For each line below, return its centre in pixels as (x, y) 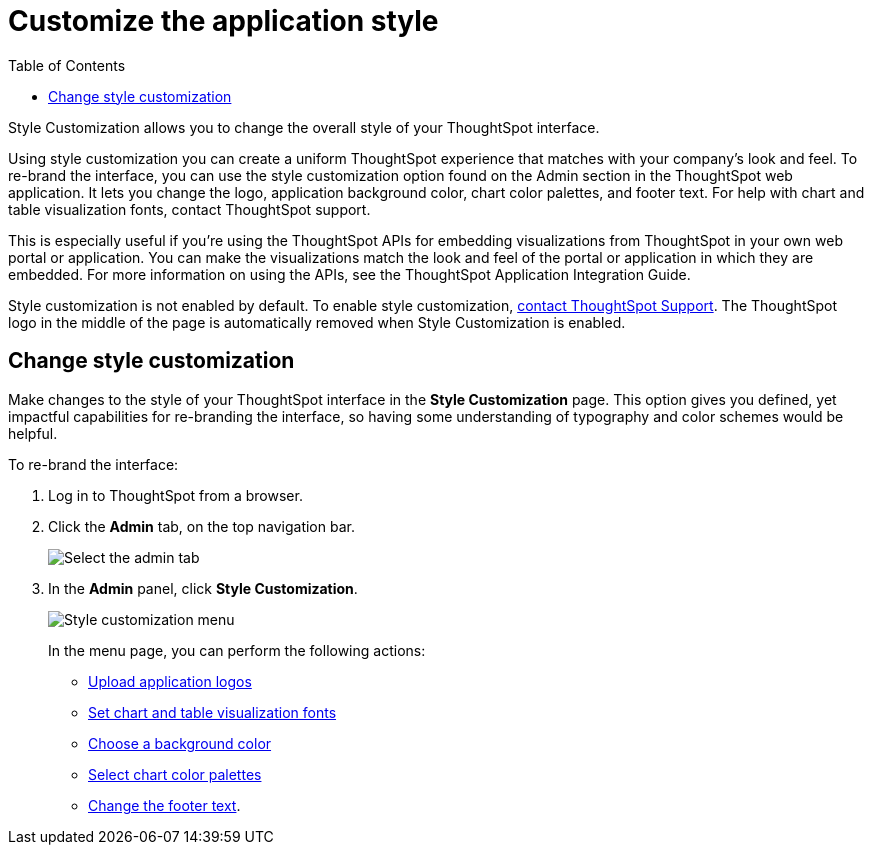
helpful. (33, 433)
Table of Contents (67, 65)
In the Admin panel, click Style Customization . (203, 588)
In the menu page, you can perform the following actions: (237, 650)
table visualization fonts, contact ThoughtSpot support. (189, 209)
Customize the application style (223, 21)
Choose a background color (180, 743)
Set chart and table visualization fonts (212, 712)
